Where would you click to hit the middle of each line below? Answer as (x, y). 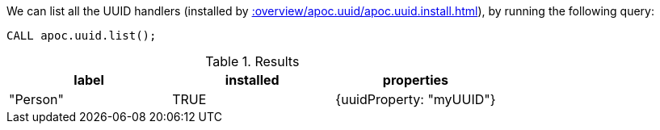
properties (416, 80)
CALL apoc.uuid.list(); (82, 36)
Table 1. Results (252, 61)
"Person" (36, 99)
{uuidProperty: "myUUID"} (416, 99)
